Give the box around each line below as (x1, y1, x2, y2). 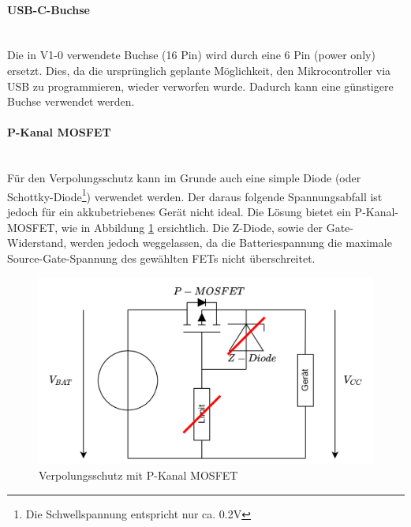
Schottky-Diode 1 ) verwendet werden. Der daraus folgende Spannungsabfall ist (7, 185, 383, 204)
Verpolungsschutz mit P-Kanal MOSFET (39, 467, 238, 484)
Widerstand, (7, 234, 67, 251)
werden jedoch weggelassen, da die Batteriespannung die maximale (69, 234, 392, 251)
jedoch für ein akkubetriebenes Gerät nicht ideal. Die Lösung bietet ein (7, 204, 351, 219)
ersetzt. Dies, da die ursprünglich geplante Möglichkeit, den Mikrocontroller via (7, 62, 391, 78)
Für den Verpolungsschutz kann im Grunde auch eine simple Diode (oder (7, 170, 361, 186)
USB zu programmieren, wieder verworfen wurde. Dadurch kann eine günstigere (7, 77, 394, 94)
